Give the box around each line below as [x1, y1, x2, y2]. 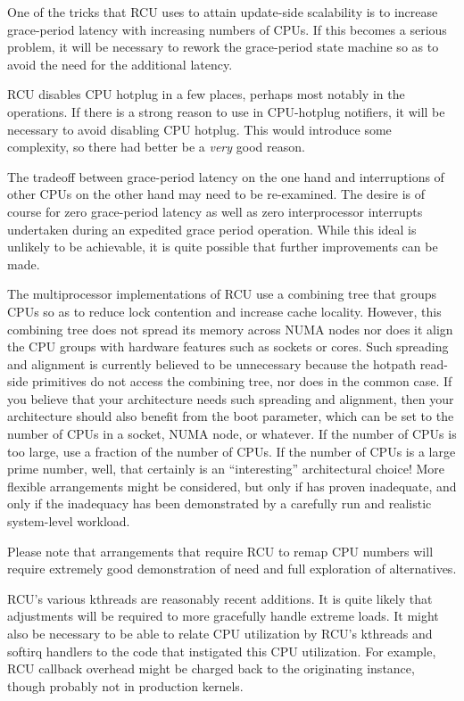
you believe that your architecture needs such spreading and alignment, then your [7, 389, 454, 408]
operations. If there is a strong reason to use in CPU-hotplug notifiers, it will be [7, 102, 445, 120]
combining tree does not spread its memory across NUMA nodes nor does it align [7, 319, 453, 338]
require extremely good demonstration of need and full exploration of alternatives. [7, 559, 457, 578]
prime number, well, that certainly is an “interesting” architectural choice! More [7, 459, 445, 478]
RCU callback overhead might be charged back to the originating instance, [7, 659, 415, 678]
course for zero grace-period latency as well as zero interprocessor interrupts [7, 202, 423, 220]
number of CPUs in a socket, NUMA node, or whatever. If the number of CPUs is [7, 425, 457, 443]
